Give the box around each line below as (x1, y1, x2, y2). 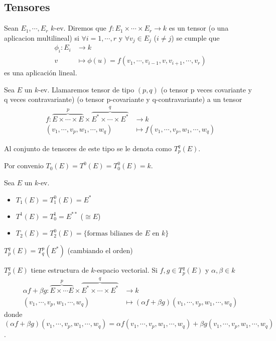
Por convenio (4, 160, 44, 171)
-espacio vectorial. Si (94, 265, 158, 275)
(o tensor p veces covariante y (161, 84, 252, 94)
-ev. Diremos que (54, 23, 106, 33)
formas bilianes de (87, 230, 143, 238)
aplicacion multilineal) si (4, 32, 79, 43)
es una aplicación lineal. (4, 67, 77, 78)
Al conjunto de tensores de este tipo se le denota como (4, 143, 172, 153)
